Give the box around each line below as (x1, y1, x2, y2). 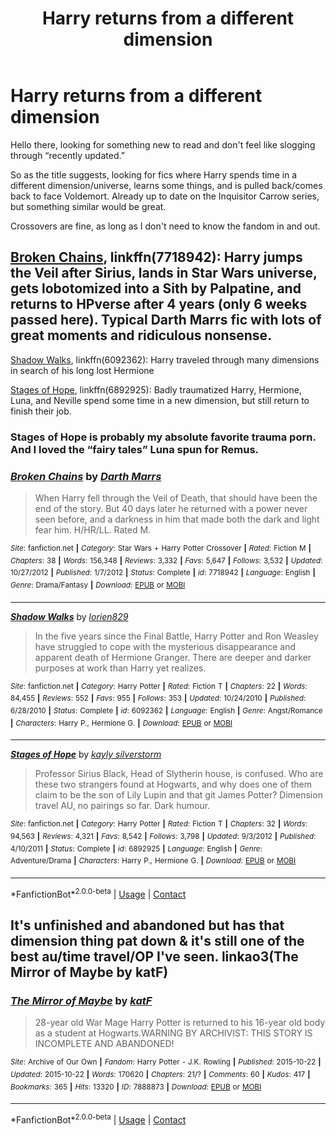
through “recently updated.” (10, 149, 125, 161)
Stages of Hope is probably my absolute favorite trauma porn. (10, 430, 317, 444)
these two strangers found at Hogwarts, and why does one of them (34, 778, 312, 791)
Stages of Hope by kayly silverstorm (10, 748, 162, 761)
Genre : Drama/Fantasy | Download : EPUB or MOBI (10, 580, 186, 590)
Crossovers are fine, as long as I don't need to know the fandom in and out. (10, 220, 321, 232)
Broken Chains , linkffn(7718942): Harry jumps (10, 249, 303, 266)
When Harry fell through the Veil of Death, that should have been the (34, 492, 318, 504)
